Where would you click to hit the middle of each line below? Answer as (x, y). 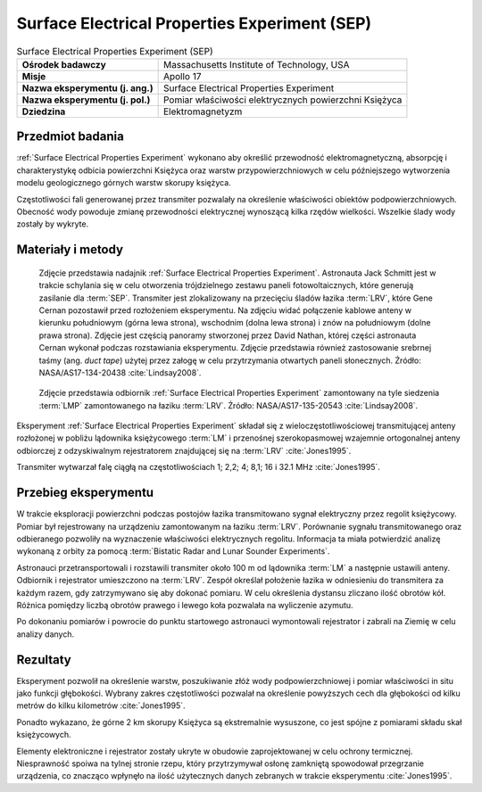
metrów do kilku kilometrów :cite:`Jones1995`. (101, 705)
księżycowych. (44, 735)
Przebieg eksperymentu (85, 493)
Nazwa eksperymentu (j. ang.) (87, 87)
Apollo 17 (182, 76)
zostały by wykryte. (53, 224)
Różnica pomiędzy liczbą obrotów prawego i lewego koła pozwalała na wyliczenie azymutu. (185, 605)
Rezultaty (44, 660)
